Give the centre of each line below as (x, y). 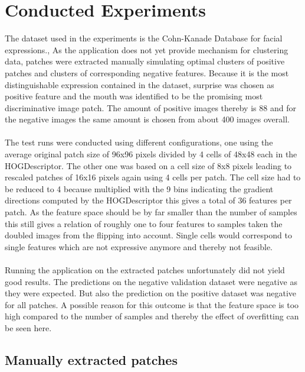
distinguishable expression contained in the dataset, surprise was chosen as (140, 84)
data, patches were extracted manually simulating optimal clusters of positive (145, 61)
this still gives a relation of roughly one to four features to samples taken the (144, 223)
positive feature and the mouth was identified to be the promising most (134, 96)
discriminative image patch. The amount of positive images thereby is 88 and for (150, 107)
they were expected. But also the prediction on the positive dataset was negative (151, 293)
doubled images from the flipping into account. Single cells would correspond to (148, 235)
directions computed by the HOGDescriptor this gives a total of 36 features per (148, 200)
